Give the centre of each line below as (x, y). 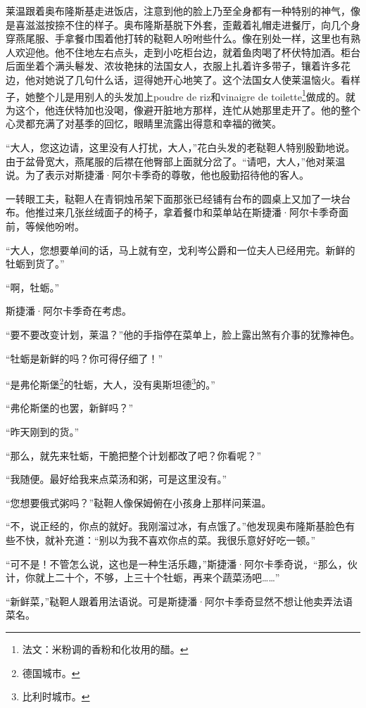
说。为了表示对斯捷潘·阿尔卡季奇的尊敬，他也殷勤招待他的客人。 (157, 175)
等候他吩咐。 (55, 226)
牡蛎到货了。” (35, 264)
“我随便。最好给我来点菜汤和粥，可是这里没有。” (116, 479)
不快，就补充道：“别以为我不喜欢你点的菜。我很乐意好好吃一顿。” (165, 539)
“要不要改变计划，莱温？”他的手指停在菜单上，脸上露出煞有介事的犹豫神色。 (183, 334)
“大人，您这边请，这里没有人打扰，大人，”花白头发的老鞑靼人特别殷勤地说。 (181, 147)
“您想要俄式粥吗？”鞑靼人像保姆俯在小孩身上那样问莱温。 (139, 502)
